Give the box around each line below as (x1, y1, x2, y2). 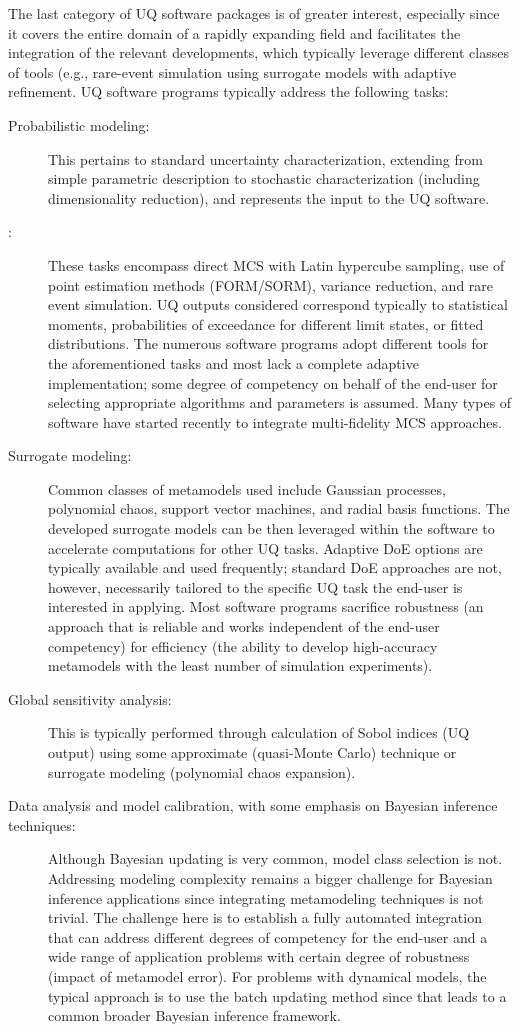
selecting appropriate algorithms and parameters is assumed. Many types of (48, 392, 512, 413)
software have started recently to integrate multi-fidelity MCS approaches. (48, 411, 502, 432)
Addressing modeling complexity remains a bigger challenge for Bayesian (48, 867, 493, 888)
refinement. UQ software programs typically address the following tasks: (8, 81, 449, 102)
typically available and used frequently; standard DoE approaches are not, (48, 557, 502, 578)
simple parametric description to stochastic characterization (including (48, 168, 480, 189)
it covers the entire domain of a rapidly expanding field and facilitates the (8, 22, 461, 43)
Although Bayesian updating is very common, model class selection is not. (48, 848, 503, 869)
